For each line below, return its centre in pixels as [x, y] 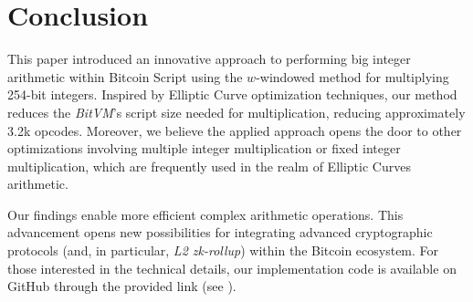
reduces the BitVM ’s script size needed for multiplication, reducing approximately [236, 112]
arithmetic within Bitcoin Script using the [125, 76]
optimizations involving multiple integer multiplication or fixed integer [204, 148]
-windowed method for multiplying [352, 76]
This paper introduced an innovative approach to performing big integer [209, 59]
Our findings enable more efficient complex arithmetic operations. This [205, 214]
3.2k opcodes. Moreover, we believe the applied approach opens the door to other [235, 130]
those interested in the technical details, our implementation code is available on [232, 268]
